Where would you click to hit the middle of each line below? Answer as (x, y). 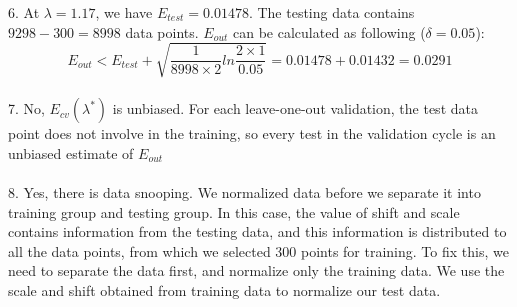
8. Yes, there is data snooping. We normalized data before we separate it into (244, 192)
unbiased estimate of (71, 152)
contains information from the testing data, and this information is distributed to (257, 231)
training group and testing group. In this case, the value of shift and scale (234, 211)
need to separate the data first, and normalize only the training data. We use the (256, 270)
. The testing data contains (331, 12)
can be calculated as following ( (329, 31)
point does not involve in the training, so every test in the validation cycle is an (252, 133)
